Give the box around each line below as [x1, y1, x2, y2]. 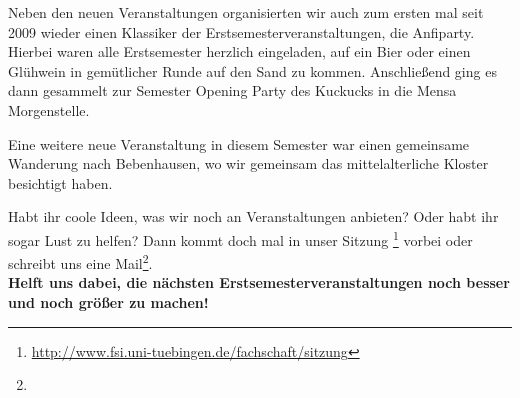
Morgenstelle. [8, 99, 90, 120]
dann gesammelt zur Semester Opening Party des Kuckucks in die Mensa [8, 80, 457, 101]
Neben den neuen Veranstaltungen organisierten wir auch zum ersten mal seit [8, 2, 484, 22]
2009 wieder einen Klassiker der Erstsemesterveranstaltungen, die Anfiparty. [8, 21, 475, 42]
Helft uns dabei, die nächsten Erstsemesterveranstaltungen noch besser [8, 272, 510, 293]
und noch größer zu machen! [8, 292, 209, 313]
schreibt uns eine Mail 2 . [8, 250, 153, 273]
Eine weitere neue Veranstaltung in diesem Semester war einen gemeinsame [8, 133, 470, 154]
